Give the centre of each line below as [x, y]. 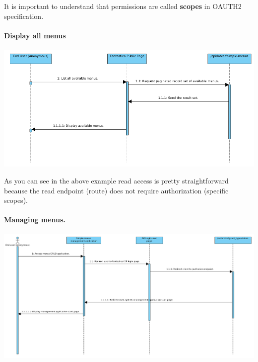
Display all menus [35, 35]
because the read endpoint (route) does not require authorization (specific [116, 190]
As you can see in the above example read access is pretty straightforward [116, 180]
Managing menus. [35, 220]
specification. [24, 16]
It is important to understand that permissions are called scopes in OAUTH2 [123, 6]
